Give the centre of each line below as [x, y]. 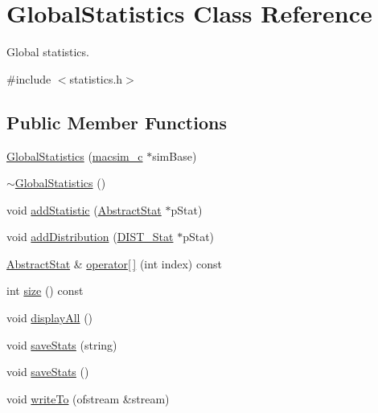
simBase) [175, 155]
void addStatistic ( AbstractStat [84, 209]
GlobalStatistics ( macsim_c [75, 155]
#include [29, 78]
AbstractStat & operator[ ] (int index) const [114, 263]
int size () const [45, 290]
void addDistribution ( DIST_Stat [90, 237]
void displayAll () [50, 318]
